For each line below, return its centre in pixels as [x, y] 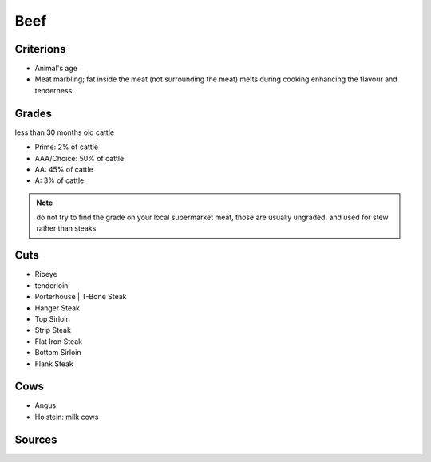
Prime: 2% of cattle [67, 147]
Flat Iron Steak [59, 341]
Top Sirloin [53, 318]
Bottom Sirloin [58, 353]
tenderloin [51, 285]
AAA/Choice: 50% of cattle [79, 158]
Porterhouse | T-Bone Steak [81, 297]
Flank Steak [54, 364]
